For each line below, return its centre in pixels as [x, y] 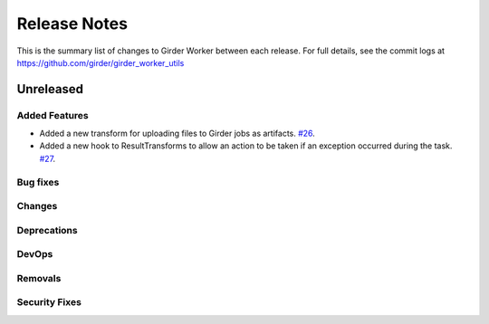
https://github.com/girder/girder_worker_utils [101, 62]
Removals [39, 278]
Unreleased [50, 89]
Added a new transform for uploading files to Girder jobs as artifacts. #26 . [177, 133]
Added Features [53, 115]
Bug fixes [38, 182]
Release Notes [72, 24]
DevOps [35, 254]
